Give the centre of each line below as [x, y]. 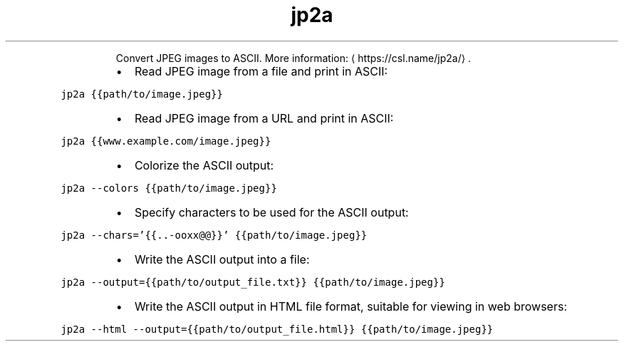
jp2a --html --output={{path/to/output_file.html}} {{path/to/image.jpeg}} [277, 329]
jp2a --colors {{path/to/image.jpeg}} [169, 188]
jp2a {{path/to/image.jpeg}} [142, 94]
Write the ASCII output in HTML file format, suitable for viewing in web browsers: [351, 306]
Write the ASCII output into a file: [222, 259]
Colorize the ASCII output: [204, 165]
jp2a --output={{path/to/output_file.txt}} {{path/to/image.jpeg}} [253, 282]
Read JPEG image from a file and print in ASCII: [261, 71]
